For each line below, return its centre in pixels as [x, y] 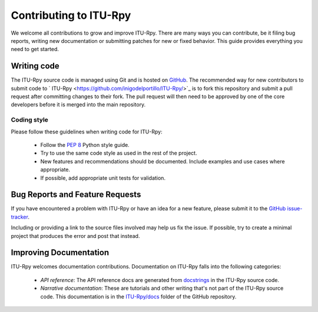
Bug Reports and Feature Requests [76, 195]
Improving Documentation [60, 253]
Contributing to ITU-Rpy [71, 15]
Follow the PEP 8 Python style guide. [85, 145]
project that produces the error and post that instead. [75, 236]
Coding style [29, 120]
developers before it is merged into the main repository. [78, 105]
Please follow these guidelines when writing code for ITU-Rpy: [87, 132]
